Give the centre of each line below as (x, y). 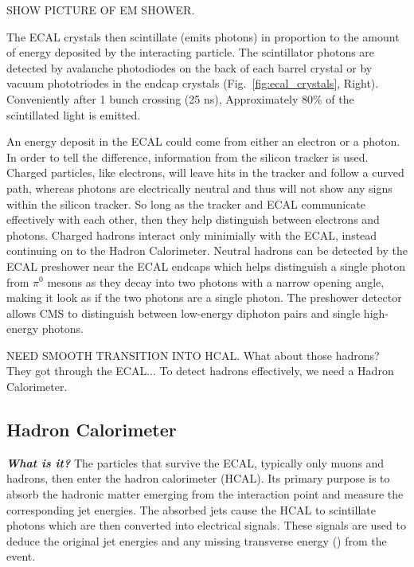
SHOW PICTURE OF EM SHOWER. (101, 10)
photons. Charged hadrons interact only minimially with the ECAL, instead (192, 235)
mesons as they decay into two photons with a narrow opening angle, (216, 282)
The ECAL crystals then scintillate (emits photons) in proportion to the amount (203, 36)
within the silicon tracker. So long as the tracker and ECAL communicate (186, 203)
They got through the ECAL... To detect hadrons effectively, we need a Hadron (200, 371)
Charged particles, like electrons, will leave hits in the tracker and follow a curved (205, 172)
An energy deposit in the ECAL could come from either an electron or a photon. (203, 141)
